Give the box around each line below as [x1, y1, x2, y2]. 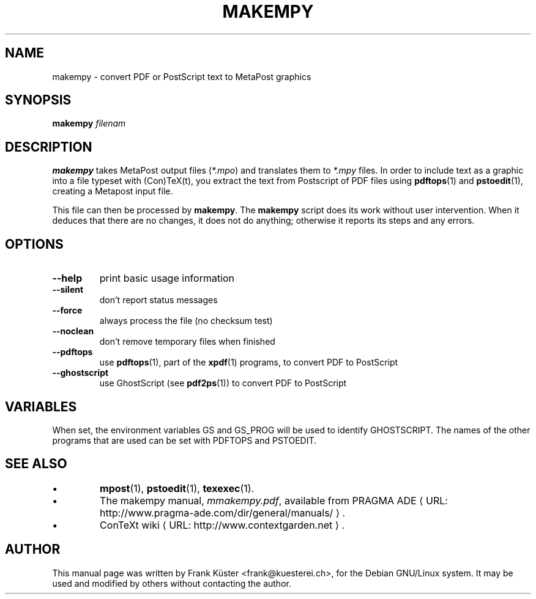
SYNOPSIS [5, 92, 72, 108]
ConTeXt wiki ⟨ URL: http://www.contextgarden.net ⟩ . [100, 518, 345, 531]
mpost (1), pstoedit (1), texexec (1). [100, 482, 255, 494]
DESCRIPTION [5, 139, 92, 155]
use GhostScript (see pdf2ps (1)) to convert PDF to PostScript [99, 378, 347, 389]
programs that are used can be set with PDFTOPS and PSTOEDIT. [52, 435, 317, 446]
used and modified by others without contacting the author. [52, 578, 291, 589]
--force [52, 305, 83, 316]
